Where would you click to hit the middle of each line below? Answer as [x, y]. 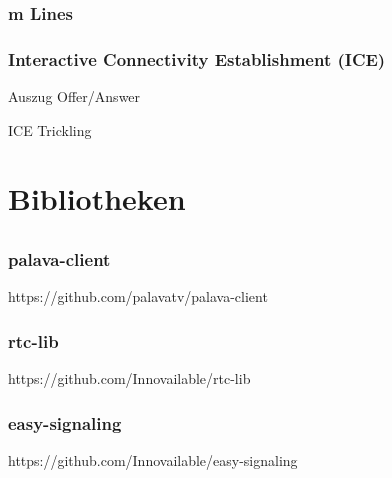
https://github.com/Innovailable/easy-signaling [153, 459]
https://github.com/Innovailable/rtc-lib [129, 378]
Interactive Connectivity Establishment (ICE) [197, 58]
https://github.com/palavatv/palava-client [138, 296]
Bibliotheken [97, 198]
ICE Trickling [50, 129]
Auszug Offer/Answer [74, 96]
